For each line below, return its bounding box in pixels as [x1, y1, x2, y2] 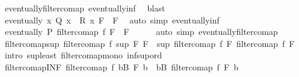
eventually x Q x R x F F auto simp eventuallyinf [4, 13, 220, 26]
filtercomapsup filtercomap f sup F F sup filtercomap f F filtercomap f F [4, 37, 295, 49]
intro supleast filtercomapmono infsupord [4, 49, 163, 61]
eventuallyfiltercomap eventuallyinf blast [4, 2, 166, 14]
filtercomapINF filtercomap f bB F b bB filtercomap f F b [4, 60, 238, 73]
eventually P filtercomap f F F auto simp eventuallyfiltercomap [4, 25, 278, 38]
